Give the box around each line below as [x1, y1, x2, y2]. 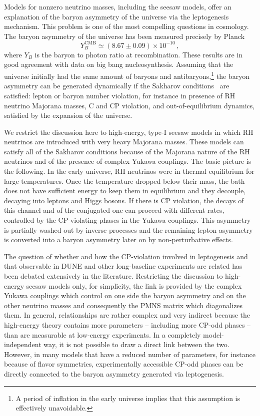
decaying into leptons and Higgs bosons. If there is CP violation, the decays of [4, 195, 244, 205]
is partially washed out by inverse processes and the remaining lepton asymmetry [4, 224, 253, 235]
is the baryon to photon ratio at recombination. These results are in [34, 49, 242, 59]
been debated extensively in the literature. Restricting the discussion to [4, 271, 223, 281]
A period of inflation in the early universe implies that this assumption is [15, 393, 240, 403]
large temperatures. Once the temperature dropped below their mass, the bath [4, 175, 245, 186]
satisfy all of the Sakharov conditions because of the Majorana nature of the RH [4, 146, 250, 156]
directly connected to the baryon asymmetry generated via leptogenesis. [4, 368, 224, 379]
